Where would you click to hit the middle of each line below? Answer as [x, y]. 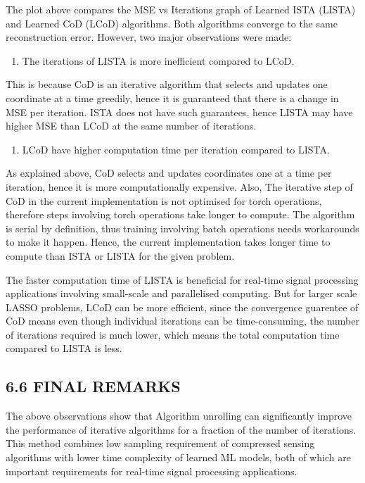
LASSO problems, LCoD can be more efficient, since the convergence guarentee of [182, 307]
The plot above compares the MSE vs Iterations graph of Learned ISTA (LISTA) [181, 9]
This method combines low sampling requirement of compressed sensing [160, 443]
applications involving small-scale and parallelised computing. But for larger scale [181, 293]
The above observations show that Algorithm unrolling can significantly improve [179, 416]
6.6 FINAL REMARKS [93, 386]
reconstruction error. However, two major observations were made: [149, 37]
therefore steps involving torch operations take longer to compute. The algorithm [180, 214]
